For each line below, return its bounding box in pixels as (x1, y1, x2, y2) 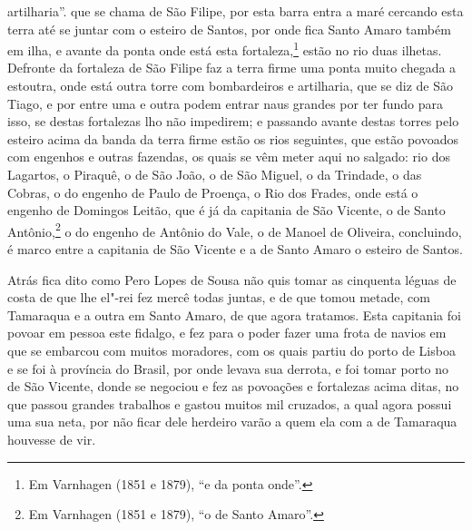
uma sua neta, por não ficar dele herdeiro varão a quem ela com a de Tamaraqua (7, 412, 457, 431)
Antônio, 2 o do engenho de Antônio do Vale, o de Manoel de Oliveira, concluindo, (7, 219, 462, 240)
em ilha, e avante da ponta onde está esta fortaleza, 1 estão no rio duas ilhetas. (7, 38, 442, 59)
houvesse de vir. (7, 429, 96, 448)
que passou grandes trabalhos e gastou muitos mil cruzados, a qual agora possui (7, 394, 452, 413)
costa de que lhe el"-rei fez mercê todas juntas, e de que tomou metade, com (7, 288, 430, 307)
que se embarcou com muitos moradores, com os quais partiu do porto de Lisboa (7, 341, 456, 359)
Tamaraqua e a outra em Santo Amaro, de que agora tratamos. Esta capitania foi (7, 305, 461, 324)
